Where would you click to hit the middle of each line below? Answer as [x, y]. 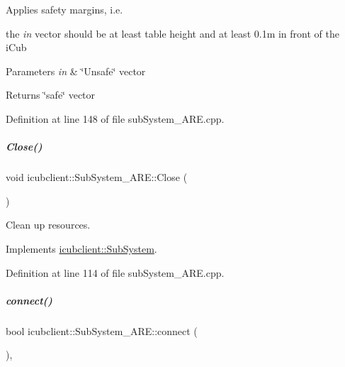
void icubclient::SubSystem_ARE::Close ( [97, 177]
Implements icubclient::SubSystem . [81, 248]
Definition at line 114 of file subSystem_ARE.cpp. [115, 272]
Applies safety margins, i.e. [64, 9]
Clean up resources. [48, 225]
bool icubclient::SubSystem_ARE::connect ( [102, 330]
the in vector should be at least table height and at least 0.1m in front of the [172, 33]
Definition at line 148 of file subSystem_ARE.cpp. [115, 118]
